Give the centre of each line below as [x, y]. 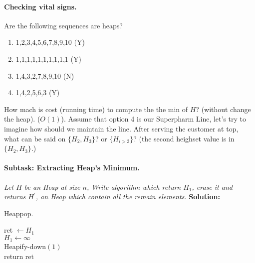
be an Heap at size [52, 187]
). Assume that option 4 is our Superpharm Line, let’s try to [154, 119]
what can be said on [35, 138]
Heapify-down [25, 246]
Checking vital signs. [40, 6]
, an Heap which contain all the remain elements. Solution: [128, 197]
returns [15, 197]
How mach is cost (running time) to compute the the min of [96, 109]
